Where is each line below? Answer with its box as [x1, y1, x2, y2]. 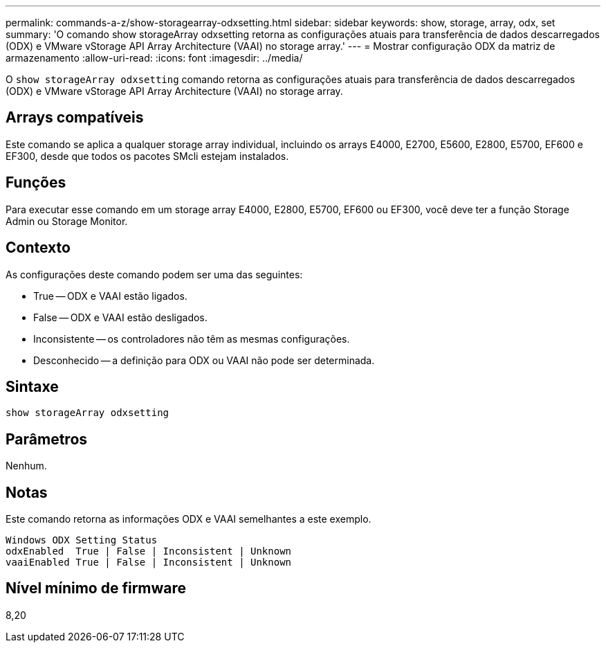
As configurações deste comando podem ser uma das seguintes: [6, 268, 303, 280]
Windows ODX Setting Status [6, 534, 158, 546]
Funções [6, 174, 66, 192]
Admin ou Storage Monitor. [6, 215, 128, 227]
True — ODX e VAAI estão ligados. [33, 289, 187, 302]
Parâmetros [6, 430, 88, 448]
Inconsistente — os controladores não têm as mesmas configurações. [33, 332, 350, 345]
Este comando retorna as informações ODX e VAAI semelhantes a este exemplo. [6, 513, 371, 525]
